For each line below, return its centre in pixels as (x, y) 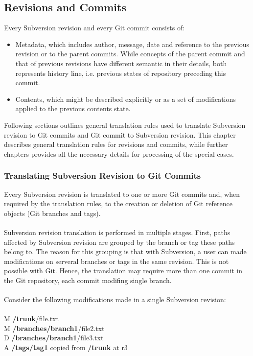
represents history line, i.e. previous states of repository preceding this (121, 73)
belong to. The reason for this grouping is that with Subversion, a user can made (125, 251)
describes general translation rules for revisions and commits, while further (116, 144)
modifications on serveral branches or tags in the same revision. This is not (116, 261)
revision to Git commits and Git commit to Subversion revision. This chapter (120, 134)
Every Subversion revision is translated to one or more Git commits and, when (122, 194)
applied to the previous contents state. (73, 108)
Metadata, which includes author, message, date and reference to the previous (132, 44)
